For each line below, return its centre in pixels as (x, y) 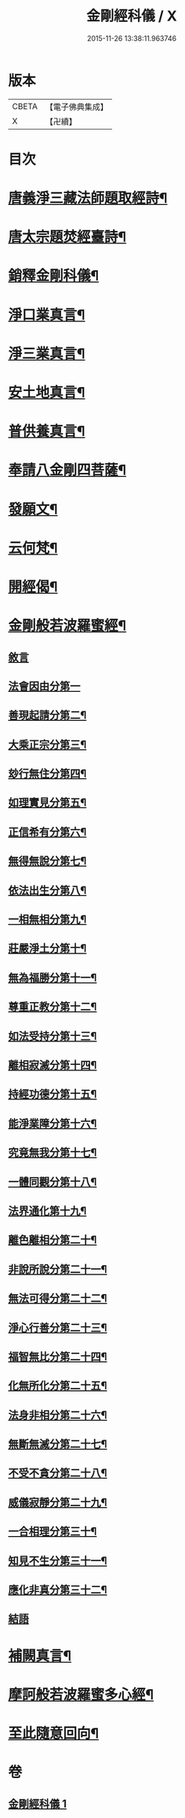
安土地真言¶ (47, 393)
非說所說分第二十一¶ (58, 1269)
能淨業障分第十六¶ (53, 1123)
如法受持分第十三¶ (53, 1036)
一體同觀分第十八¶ (53, 1182)
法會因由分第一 (44, 686)
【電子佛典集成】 (76, 107)
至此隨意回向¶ (54, 1733)
